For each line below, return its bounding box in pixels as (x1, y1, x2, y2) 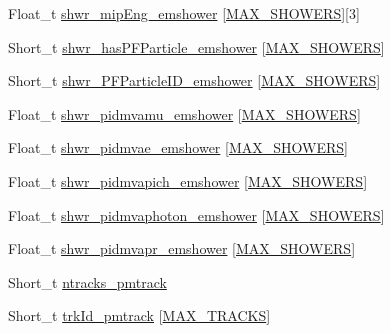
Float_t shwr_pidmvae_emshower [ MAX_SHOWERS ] (8, 137, 348, 158)
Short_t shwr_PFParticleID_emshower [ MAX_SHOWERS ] (8, 70, 381, 91)
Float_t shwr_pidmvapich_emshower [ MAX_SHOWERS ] (8, 170, 368, 191)
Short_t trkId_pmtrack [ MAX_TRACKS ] (8, 305, 271, 326)
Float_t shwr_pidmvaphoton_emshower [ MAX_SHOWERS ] (8, 204, 385, 225)
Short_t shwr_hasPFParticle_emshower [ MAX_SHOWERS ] (8, 36, 385, 57)
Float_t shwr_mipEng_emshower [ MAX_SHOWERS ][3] (8, 3, 360, 23)
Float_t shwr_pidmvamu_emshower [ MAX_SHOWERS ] (8, 103, 361, 124)
